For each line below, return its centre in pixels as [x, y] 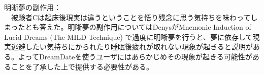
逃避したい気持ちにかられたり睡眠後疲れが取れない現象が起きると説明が [132, 47]
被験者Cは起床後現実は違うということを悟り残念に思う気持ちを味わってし [134, 17]
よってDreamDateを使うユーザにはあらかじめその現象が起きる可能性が [135, 56]
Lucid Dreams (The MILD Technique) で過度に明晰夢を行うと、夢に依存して [128, 36]
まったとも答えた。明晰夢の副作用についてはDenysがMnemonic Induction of [128, 27]
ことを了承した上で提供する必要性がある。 [82, 66]
